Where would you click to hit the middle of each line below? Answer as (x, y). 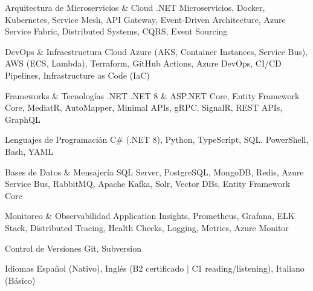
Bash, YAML (29, 151)
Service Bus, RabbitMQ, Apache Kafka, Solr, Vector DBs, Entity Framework (148, 184)
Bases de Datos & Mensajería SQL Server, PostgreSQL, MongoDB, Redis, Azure (154, 172)
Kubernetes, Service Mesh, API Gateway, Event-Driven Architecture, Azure (145, 19)
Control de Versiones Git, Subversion (73, 248)
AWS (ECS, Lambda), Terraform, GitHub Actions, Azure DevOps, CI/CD (143, 63)
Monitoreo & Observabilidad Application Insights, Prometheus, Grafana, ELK (150, 216)
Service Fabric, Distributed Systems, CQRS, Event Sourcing (116, 31)
